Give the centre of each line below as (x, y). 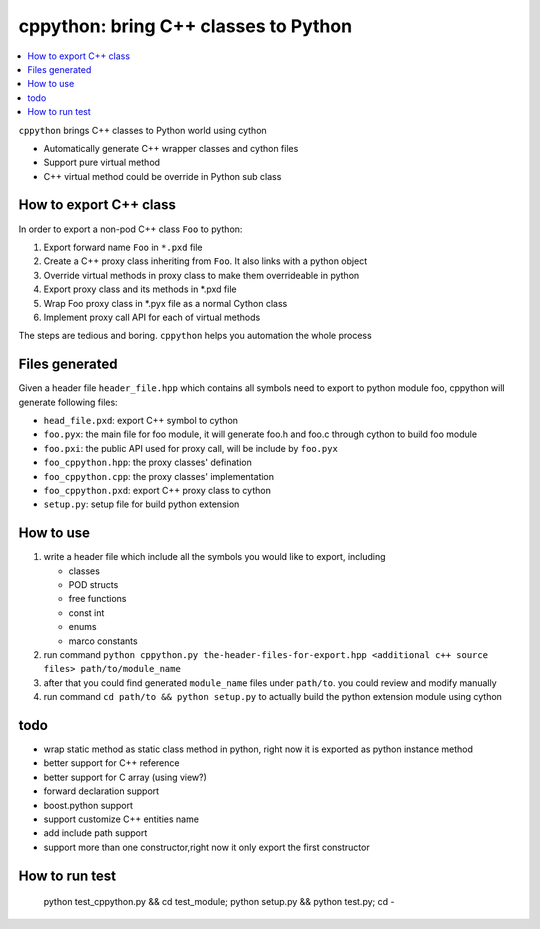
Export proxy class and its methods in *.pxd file (140, 289)
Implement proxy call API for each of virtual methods (152, 317)
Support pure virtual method (101, 162)
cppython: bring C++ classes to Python (185, 26)
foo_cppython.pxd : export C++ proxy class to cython (157, 490)
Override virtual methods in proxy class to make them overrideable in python (201, 275)
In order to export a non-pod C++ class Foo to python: (130, 229)
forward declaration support (101, 791)
